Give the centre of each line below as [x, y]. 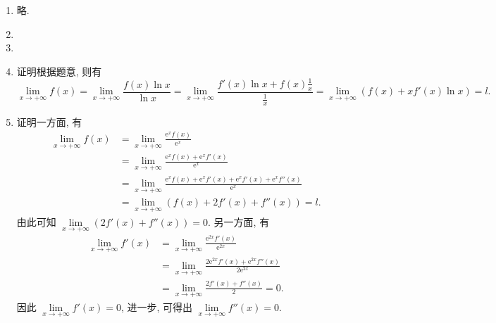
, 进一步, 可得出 [157, 306]
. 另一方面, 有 [239, 221]
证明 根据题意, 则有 [59, 71]
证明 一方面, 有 [49, 121]
